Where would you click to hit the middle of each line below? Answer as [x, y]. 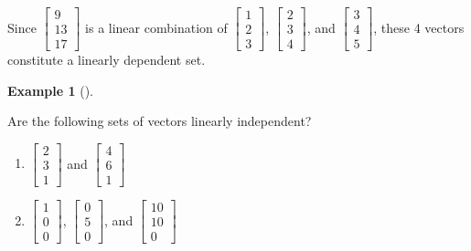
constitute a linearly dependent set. [107, 60]
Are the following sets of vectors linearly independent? [160, 121]
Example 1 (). [50, 90]
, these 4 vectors [419, 27]
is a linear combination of [156, 27]
